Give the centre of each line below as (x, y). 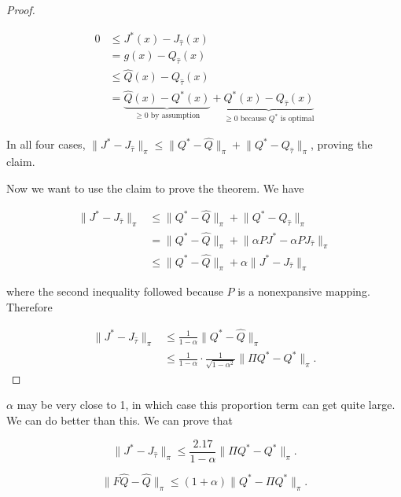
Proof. (21, 9)
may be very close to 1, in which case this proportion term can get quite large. (206, 405)
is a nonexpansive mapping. (304, 291)
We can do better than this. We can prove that (120, 420)
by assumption (175, 116)
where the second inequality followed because (115, 291)
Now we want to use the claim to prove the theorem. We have (155, 188)
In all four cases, (46, 144)
